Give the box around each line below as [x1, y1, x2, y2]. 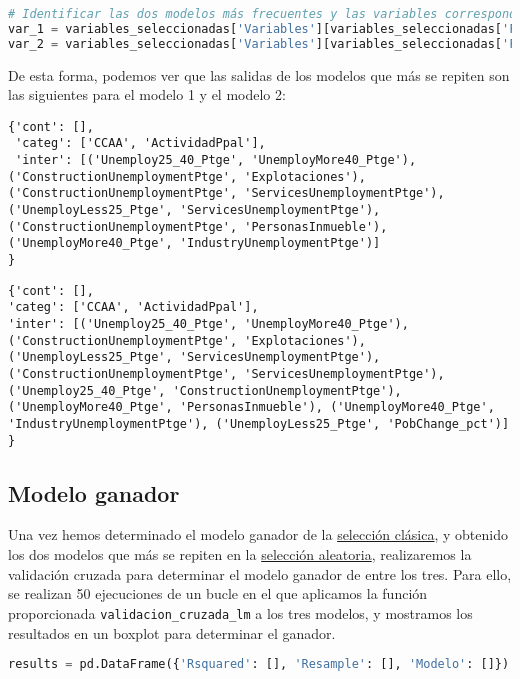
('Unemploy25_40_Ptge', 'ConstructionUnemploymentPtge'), [8, 383, 402, 398]
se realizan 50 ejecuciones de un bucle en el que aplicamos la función [8, 583, 428, 604]
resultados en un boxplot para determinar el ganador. [8, 622, 336, 643]
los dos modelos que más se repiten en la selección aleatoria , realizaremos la [8, 544, 472, 565]
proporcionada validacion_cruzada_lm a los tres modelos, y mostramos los [8, 602, 473, 623]
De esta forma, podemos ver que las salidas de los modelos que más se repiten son [8, 64, 510, 85]
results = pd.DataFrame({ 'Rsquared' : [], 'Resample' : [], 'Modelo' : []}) [8, 657, 510, 672]
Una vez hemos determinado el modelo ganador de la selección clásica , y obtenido [8, 524, 508, 545]
